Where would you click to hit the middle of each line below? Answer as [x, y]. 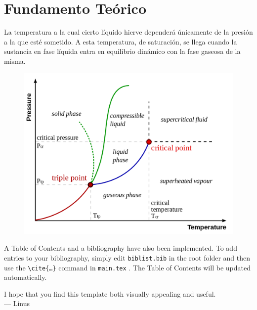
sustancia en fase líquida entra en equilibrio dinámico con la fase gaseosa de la [122, 51]
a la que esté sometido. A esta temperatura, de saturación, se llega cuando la [121, 41]
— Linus [17, 303]
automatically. [25, 277]
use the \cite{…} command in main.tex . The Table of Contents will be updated [127, 267]
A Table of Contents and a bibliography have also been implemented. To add [121, 248]
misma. [15, 61]
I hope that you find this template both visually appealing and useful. [110, 293]
